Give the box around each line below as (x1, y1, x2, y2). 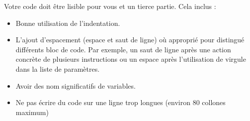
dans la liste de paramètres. (15, 63, 100, 74)
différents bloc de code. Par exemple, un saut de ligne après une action (15, 44, 231, 54)
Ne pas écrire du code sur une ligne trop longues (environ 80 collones (15, 97, 226, 108)
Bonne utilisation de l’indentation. (15, 17, 120, 28)
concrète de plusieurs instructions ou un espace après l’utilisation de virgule (15, 54, 246, 64)
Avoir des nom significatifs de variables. (15, 80, 136, 91)
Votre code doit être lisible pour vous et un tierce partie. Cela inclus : (4, 1, 216, 11)
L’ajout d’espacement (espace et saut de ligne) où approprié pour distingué (15, 34, 245, 45)
